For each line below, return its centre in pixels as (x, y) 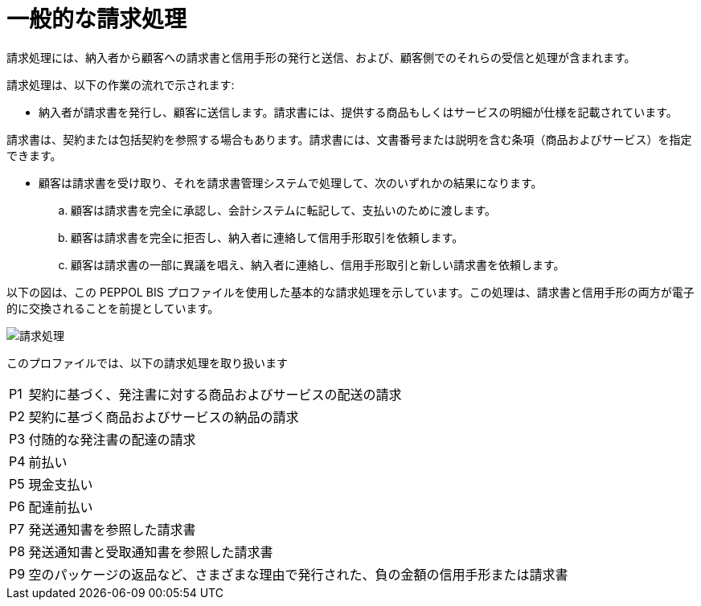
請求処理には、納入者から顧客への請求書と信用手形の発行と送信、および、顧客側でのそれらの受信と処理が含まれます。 (321, 57)
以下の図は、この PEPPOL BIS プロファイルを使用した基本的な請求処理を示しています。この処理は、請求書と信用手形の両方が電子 (350, 292)
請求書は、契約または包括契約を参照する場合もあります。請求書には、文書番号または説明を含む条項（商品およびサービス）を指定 (349, 139)
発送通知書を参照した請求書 (112, 529)
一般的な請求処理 (97, 19)
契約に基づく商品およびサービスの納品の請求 (164, 417)
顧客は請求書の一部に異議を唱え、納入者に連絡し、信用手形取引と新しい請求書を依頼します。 (318, 264)
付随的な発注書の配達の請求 (112, 439)
